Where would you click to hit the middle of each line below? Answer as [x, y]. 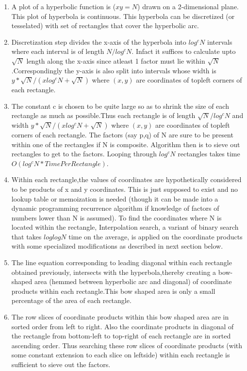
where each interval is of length [58, 51]
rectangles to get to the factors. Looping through [84, 154]
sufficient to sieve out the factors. [61, 364]
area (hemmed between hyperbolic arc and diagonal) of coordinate [133, 281]
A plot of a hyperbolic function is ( [64, 6]
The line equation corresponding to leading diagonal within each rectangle [122, 262]
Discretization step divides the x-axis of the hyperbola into [99, 42]
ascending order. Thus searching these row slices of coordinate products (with [127, 345]
